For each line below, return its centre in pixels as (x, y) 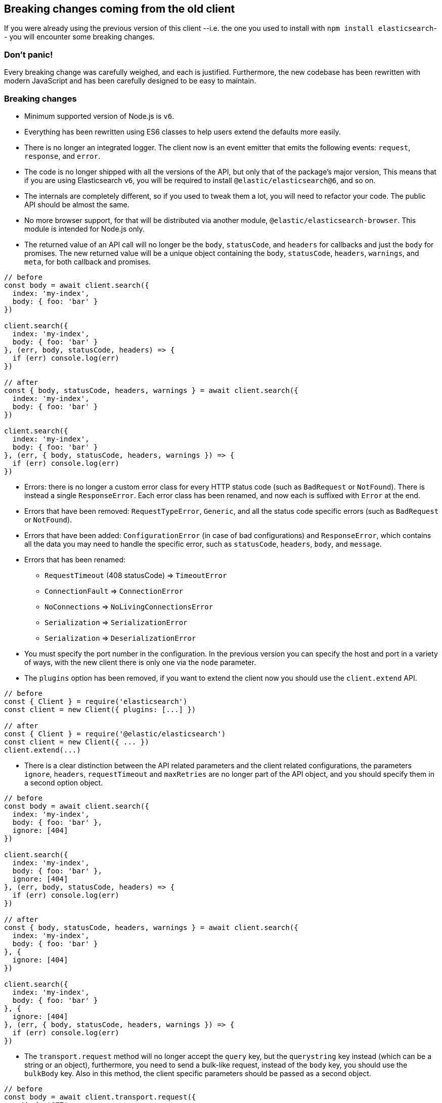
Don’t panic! (29, 54)
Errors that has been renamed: (75, 559)
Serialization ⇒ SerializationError (116, 622)
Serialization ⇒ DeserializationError (120, 638)
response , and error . (62, 156)
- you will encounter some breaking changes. (79, 37)
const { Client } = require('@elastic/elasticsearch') (115, 734)
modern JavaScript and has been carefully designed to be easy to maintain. (130, 81)
